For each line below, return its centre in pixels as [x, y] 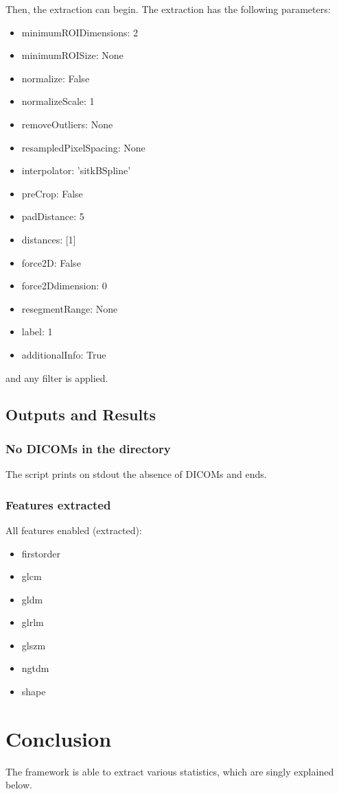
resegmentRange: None [70, 308]
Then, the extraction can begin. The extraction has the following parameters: [168, 9]
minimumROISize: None [72, 55]
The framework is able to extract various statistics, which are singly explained [170, 771]
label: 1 [37, 332]
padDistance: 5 [53, 216]
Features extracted [58, 504]
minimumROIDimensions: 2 [80, 32]
